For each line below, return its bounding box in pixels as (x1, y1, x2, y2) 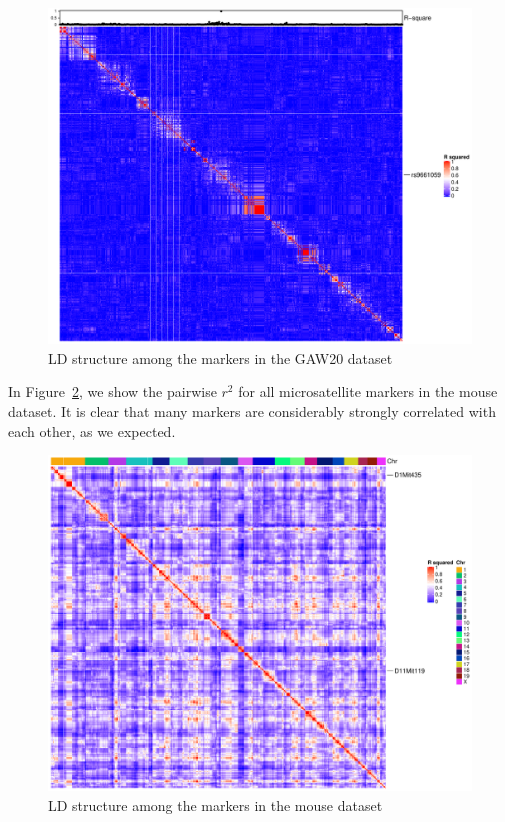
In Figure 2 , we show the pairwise (8, 381, 217, 402)
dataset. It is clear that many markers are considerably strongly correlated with (8, 401, 496, 421)
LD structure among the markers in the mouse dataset (48, 795, 383, 815)
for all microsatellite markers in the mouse (238, 381, 498, 402)
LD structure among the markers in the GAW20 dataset (48, 347, 393, 368)
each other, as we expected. (8, 420, 176, 441)
